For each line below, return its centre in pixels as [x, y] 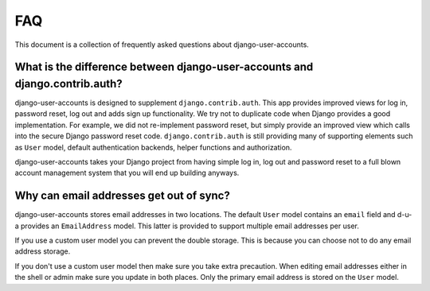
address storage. [43, 251]
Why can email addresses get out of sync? [122, 196]
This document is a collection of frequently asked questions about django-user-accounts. [162, 45]
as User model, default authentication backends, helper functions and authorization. [153, 147]
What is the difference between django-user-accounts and [164, 67]
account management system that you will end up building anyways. [127, 173]
